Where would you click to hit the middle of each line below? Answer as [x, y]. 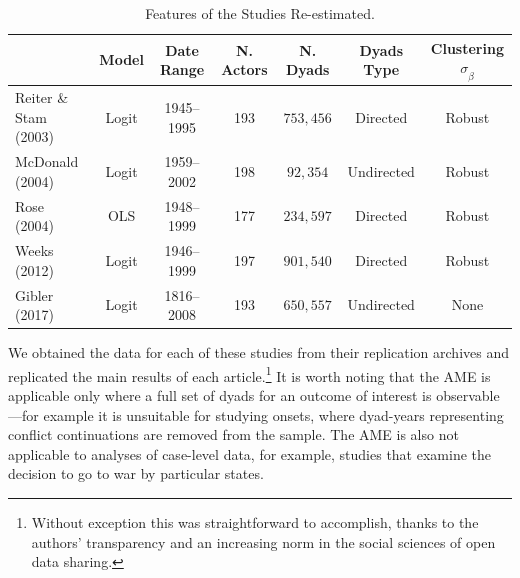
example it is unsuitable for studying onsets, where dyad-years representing [273, 414]
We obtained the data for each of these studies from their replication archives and [259, 352]
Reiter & [42, 97]
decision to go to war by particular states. [136, 473]
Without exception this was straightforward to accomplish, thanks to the [255, 522]
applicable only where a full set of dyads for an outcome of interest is [220, 395]
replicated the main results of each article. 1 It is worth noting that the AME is [249, 374]
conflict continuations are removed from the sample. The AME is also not [233, 434]
